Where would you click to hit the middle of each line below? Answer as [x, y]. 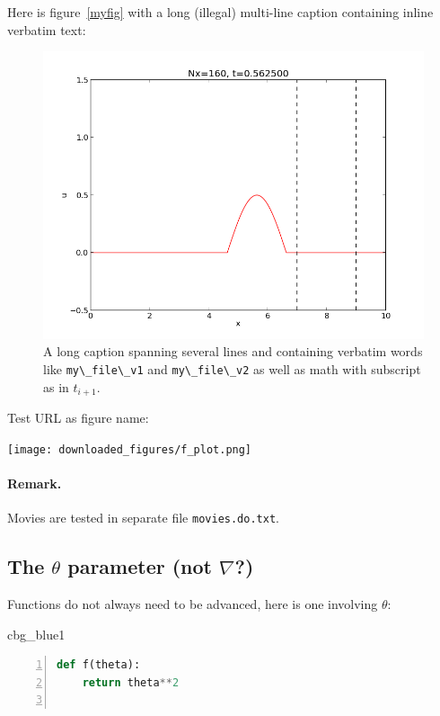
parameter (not [140, 566]
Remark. [35, 483]
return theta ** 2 [131, 682]
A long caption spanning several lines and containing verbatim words [233, 351]
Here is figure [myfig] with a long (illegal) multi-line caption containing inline [220, 12]
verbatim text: [47, 29]
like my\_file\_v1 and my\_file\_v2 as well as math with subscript [232, 368]
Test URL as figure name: [78, 418]
